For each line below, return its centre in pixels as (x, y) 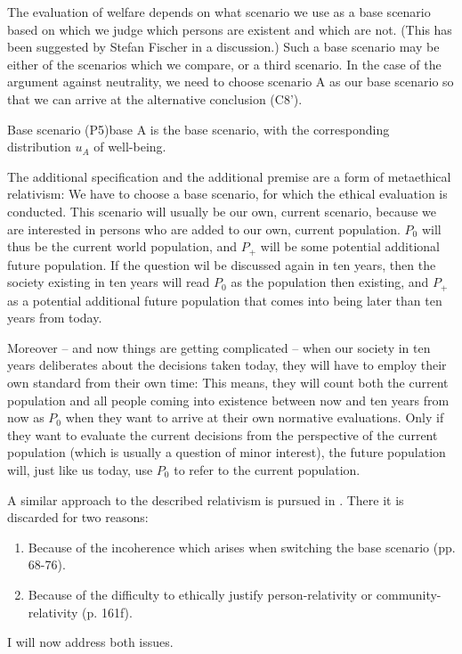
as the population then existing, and (330, 282)
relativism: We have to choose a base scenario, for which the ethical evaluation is (227, 194)
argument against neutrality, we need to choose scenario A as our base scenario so (231, 82)
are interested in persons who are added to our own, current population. (204, 229)
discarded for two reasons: (78, 517)
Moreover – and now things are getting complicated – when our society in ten (219, 347)
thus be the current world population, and (122, 246)
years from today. (55, 318)
